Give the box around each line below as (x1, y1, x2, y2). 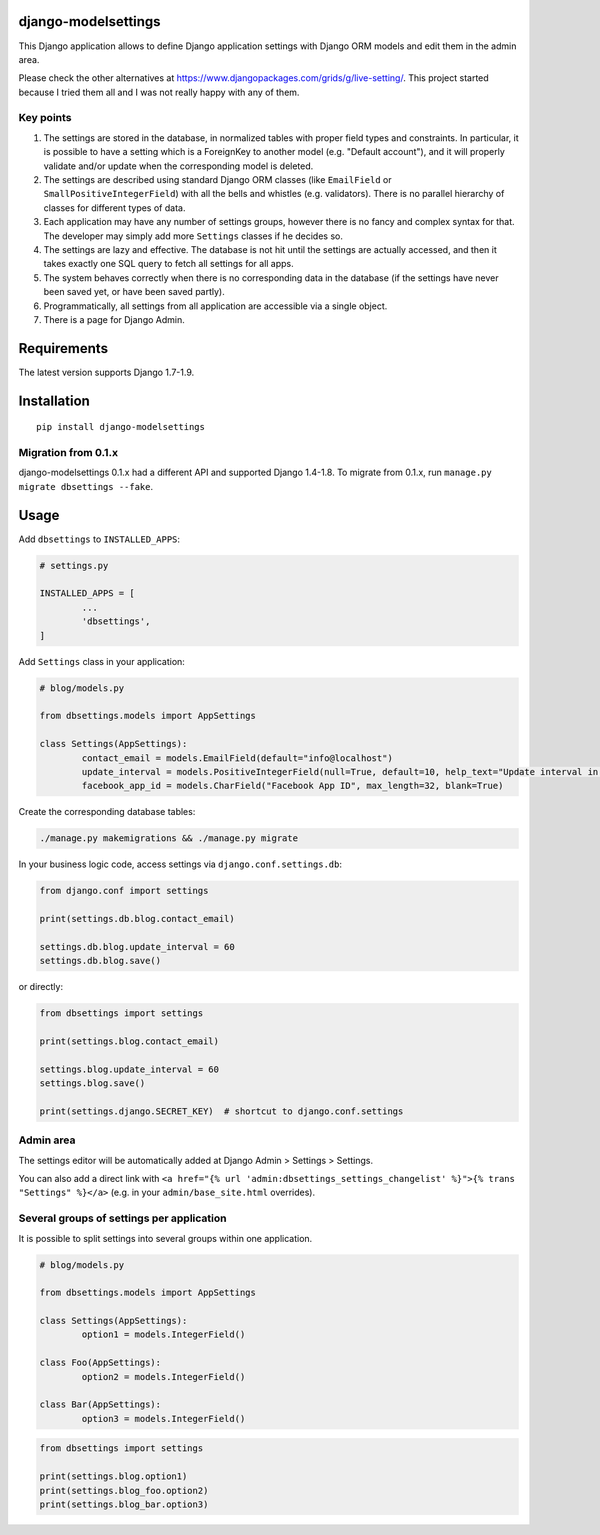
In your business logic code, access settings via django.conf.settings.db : (18, 858, 343, 870)
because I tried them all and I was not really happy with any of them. (18, 86, 300, 98)
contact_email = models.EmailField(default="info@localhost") (81, 752, 394, 764)
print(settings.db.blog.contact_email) (39, 913, 235, 925)
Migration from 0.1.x (18, 445, 119, 459)
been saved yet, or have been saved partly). (43, 286, 225, 298)
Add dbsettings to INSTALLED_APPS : (18, 533, 180, 545)
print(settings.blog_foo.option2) (39, 1485, 209, 1496)
